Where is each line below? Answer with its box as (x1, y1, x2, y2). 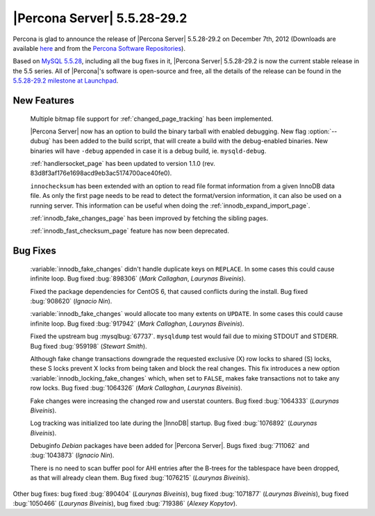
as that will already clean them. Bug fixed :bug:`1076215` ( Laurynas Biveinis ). (30, 474, 250, 482)
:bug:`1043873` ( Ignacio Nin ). (30, 451, 115, 460)
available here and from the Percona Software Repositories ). (12, 44, 185, 52)
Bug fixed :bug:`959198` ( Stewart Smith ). (30, 342, 147, 350)
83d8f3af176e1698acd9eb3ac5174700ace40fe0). (30, 169, 172, 177)
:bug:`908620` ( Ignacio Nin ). (30, 297, 112, 305)
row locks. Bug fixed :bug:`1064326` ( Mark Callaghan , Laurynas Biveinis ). (30, 384, 243, 392)
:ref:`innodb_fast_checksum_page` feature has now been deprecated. (30, 226, 229, 235)
